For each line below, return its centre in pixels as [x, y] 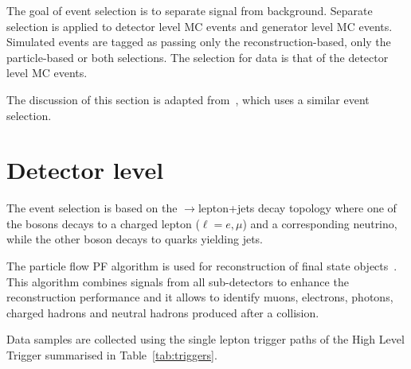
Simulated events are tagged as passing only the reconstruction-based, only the [199, 42]
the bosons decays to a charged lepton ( [103, 223]
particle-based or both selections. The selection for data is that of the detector [198, 57]
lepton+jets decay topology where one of [297, 208]
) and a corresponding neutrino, [320, 223]
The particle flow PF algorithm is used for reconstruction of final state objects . [202, 266]
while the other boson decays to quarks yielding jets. [135, 239]
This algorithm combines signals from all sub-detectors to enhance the [178, 281]
